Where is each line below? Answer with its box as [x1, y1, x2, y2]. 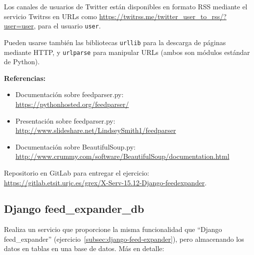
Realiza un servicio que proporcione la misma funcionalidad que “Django [4, 224, 222, 234]
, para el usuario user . [33, 21, 101, 31]
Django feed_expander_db [4, 201, 144, 216]
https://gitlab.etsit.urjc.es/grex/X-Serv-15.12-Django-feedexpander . [4, 177, 207, 187]
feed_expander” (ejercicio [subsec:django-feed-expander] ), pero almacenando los [4, 233, 244, 244]
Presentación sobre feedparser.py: [15, 115, 115, 126]
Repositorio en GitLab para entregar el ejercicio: [4, 167, 149, 178]
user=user [4, 21, 34, 31]
